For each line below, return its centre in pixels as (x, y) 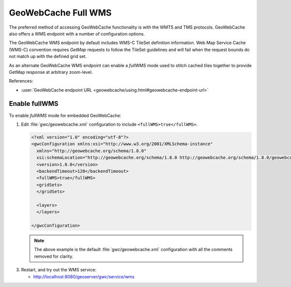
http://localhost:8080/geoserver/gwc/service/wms (84, 276)
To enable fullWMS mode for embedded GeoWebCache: (65, 115)
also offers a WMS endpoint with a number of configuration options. (77, 34)
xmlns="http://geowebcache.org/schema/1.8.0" (91, 151)
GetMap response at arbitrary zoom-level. (51, 72)
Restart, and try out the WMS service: (59, 270)
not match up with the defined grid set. (48, 56)
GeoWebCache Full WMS (60, 13)
